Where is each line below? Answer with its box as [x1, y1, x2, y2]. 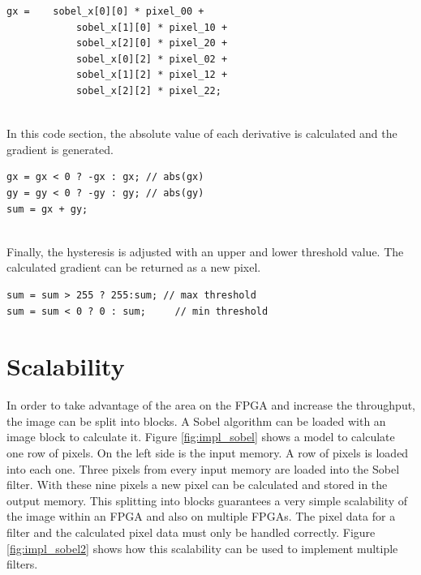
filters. [6, 556, 38, 573]
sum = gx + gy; [6, 203, 88, 215]
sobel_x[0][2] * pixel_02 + [75, 53, 228, 65]
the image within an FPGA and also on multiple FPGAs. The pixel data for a [6, 508, 396, 525]
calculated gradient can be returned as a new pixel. [6, 259, 261, 276]
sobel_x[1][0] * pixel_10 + [75, 21, 228, 33]
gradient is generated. [6, 140, 114, 157]
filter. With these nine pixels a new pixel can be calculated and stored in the [6, 476, 388, 493]
